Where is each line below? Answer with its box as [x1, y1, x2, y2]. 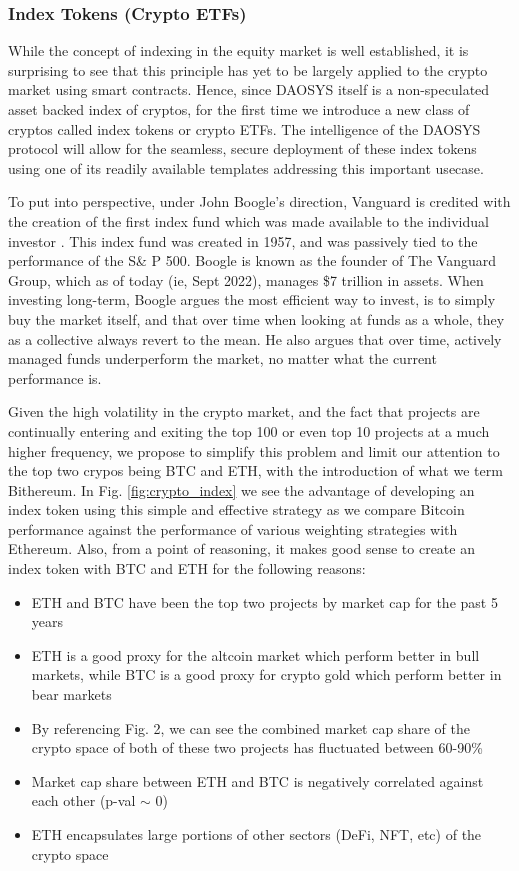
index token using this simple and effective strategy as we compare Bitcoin [8, 499, 465, 520]
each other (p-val [31, 790, 136, 811]
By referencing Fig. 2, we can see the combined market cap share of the [31, 717, 470, 738]
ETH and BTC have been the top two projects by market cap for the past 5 [31, 591, 498, 612]
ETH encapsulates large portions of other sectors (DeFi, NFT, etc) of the [31, 824, 482, 844]
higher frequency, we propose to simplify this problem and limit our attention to [8, 440, 500, 461]
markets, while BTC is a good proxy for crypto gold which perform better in [31, 664, 502, 685]
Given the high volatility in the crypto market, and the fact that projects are [8, 401, 480, 422]
